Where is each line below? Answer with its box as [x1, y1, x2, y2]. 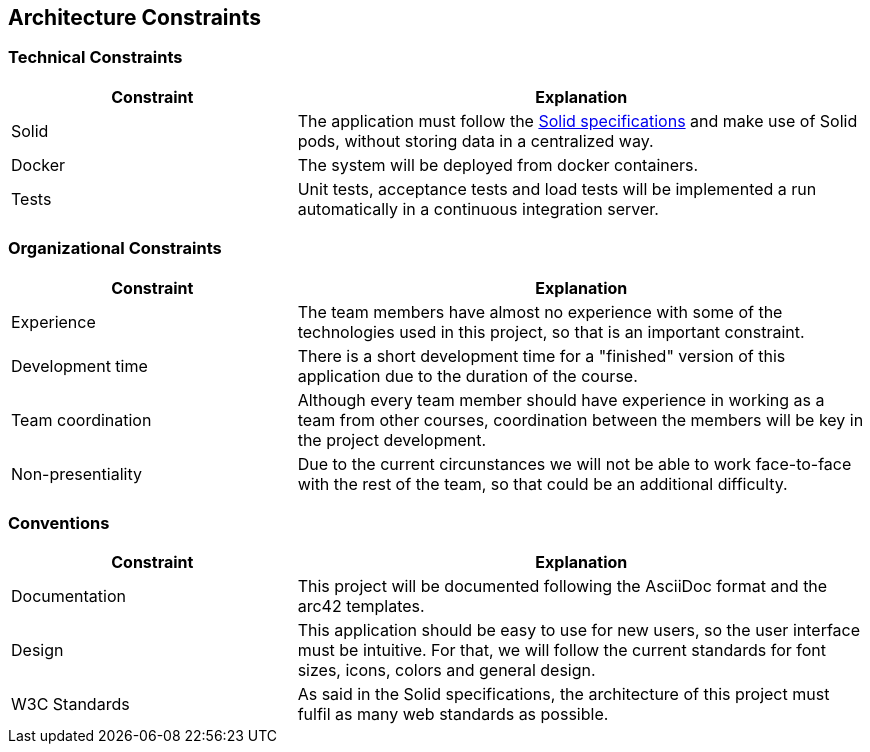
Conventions [8, 512, 110, 533]
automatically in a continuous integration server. [297, 198, 659, 219]
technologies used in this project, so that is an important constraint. [297, 321, 805, 342]
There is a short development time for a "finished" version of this [297, 345, 786, 366]
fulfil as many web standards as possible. [297, 704, 609, 725]
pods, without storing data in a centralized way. [297, 130, 654, 151]
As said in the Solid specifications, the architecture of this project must [297, 684, 830, 705]
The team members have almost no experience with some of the [297, 301, 783, 322]
